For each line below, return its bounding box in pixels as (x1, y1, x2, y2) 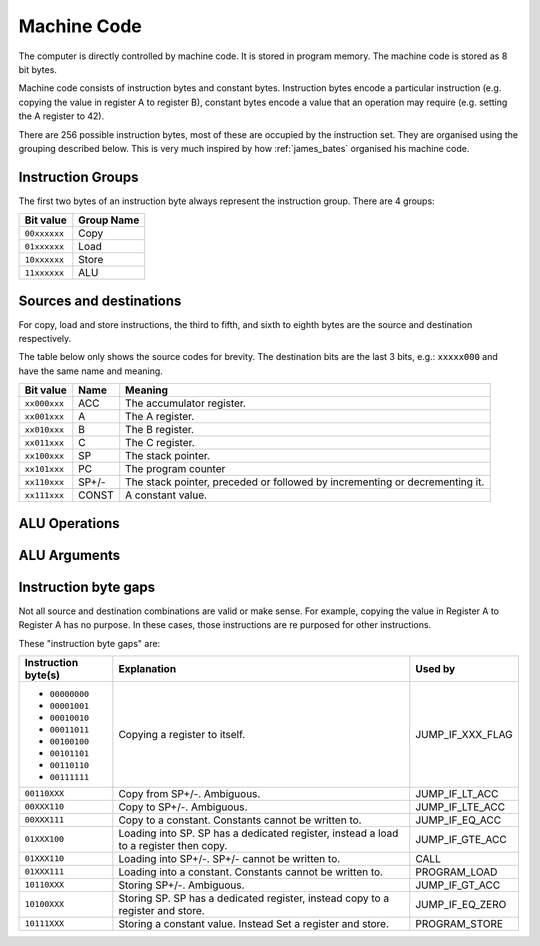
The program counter (125, 462, 226, 476)
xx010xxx (24, 424, 65, 435)
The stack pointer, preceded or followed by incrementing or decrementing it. (125, 475, 485, 489)
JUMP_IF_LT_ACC (415, 786, 499, 800)
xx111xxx (24, 490, 65, 500)
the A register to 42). (18, 110, 105, 122)
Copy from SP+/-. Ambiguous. (118, 786, 261, 800)
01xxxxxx (24, 241, 65, 252)
